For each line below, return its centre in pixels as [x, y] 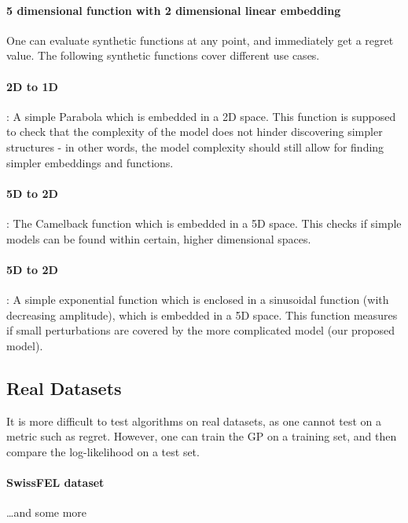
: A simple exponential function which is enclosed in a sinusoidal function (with [198, 299]
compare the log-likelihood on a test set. [103, 451]
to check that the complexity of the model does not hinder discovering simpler [195, 132]
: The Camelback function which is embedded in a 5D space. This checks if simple [204, 223]
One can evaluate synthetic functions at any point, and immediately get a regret [200, 40]
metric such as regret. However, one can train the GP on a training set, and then [202, 436]
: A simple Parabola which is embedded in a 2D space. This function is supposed [201, 116]
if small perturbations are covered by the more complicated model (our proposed [201, 330]
